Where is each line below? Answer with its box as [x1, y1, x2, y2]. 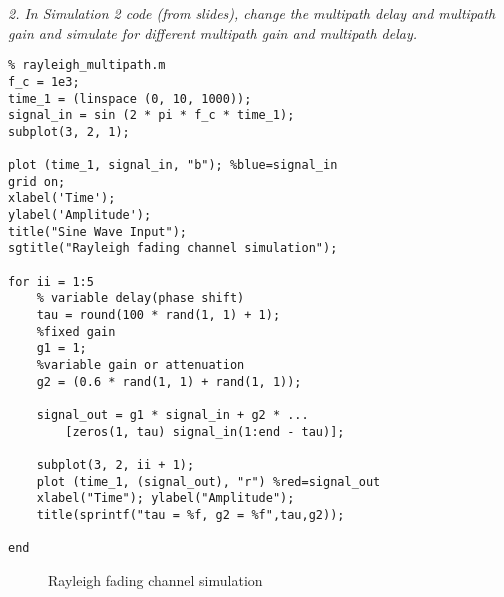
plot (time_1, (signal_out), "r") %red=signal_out [36, 474, 381, 489]
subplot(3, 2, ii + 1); [36, 457, 195, 472]
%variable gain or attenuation [36, 358, 245, 372]
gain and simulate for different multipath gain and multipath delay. [8, 22, 418, 43]
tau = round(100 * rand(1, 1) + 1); [36, 308, 281, 323]
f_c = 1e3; [8, 74, 80, 89]
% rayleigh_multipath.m [8, 58, 166, 73]
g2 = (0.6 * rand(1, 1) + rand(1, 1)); [36, 374, 302, 389]
